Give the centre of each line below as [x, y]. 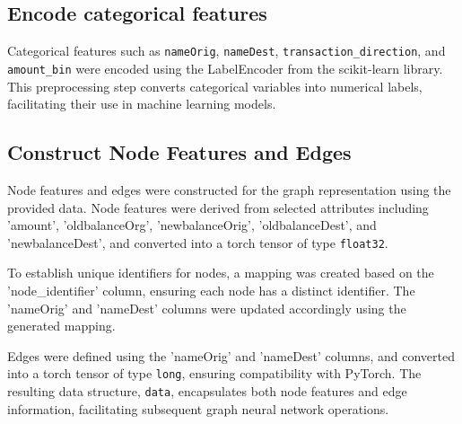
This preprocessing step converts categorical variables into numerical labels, [215, 86]
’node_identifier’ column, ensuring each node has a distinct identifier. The [211, 290]
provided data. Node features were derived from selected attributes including [218, 207]
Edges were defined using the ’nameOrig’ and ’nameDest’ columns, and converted [231, 355]
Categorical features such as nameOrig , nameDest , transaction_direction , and [227, 51]
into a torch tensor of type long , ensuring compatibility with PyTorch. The [214, 373]
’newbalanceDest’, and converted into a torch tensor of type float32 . [198, 242]
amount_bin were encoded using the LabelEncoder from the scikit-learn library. [225, 68]
